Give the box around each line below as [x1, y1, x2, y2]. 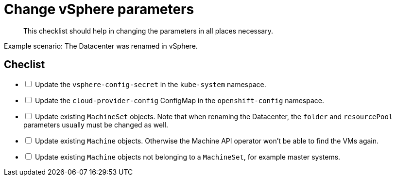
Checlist [4, 58, 45, 71]
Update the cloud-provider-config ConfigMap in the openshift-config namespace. [34, 96, 324, 105]
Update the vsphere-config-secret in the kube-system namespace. [34, 80, 266, 89]
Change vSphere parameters [4, 1, 194, 18]
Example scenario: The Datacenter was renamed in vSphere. [4, 41, 198, 50]
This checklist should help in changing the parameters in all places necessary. [23, 26, 273, 35]
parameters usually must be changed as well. [23, 120, 168, 129]
